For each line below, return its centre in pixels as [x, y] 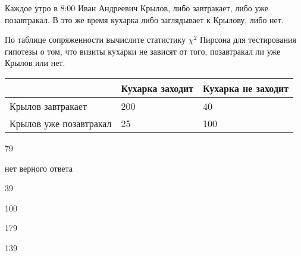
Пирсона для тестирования [248, 39]
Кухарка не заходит [246, 88]
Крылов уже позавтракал [61, 123]
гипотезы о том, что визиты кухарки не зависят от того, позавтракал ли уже [143, 51]
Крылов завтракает [48, 106]
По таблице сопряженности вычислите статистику [95, 39]
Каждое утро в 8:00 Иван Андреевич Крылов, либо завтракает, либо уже [137, 8]
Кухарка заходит [157, 88]
